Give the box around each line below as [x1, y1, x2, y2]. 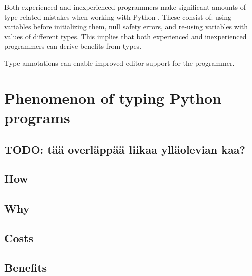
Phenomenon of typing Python [4, 87, 222, 108]
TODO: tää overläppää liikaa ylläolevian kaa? [4, 141, 245, 157]
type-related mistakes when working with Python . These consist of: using [4, 11, 232, 22]
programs [4, 107, 70, 127]
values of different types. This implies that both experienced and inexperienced [4, 31, 247, 41]
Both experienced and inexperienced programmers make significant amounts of [4, 2, 246, 12]
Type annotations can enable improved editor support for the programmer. [4, 57, 235, 68]
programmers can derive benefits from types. [4, 41, 142, 51]
